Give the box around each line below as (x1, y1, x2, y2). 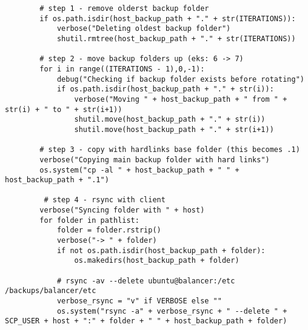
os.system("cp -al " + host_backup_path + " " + (39, 165, 239, 174)
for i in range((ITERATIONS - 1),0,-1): (39, 64, 205, 73)
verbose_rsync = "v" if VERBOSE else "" (56, 297, 222, 306)
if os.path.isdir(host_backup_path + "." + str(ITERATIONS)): (39, 14, 296, 23)
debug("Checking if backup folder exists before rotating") (56, 74, 304, 84)
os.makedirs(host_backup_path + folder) (74, 256, 239, 265)
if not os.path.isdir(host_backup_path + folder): (56, 246, 266, 255)
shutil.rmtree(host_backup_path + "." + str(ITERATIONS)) (56, 34, 296, 43)
